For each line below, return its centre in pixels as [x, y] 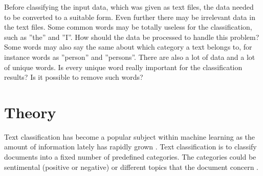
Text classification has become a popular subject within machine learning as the [130, 136]
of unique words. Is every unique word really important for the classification [123, 67]
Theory [30, 112]
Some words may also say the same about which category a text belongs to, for [128, 47]
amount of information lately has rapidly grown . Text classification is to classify [130, 147]
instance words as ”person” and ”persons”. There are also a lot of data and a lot [130, 57]
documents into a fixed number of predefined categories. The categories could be [130, 157]
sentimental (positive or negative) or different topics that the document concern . [131, 167]
